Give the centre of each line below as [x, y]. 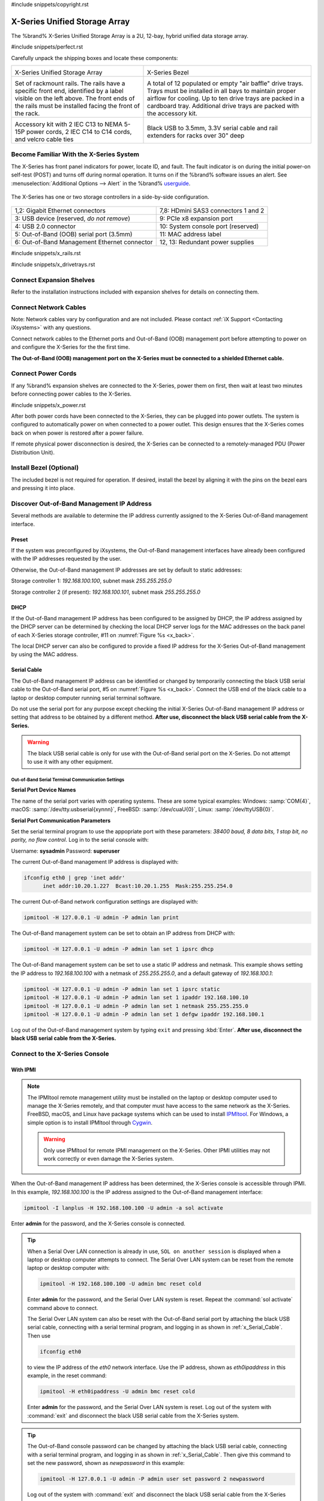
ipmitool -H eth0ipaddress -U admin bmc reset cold [117, 1392]
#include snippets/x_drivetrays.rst [53, 264]
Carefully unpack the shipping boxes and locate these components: [94, 58]
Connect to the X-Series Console [60, 1054]
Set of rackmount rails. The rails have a [70, 83]
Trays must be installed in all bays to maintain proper [222, 91]
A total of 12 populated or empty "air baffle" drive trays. [225, 83]
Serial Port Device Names [43, 790]
